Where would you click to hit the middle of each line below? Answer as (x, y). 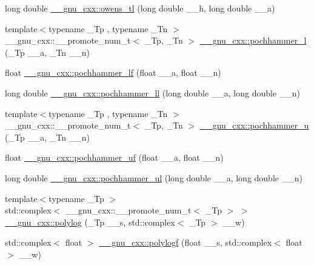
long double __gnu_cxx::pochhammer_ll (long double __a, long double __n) (153, 92)
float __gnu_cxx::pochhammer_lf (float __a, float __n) (113, 72)
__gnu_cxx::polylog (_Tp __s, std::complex (90, 222)
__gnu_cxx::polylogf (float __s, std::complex (185, 242)
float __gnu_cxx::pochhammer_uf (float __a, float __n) (114, 157)
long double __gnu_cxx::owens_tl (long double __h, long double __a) (140, 8)
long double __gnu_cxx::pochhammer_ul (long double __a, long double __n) (154, 177)
